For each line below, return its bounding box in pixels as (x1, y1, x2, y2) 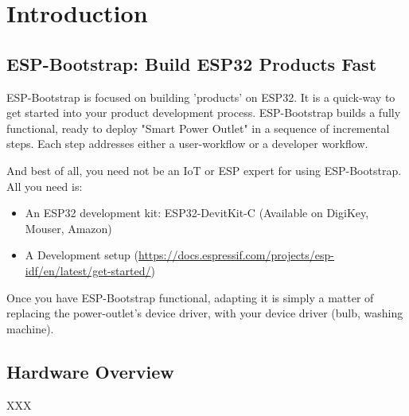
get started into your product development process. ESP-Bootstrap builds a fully (6, 104, 401, 121)
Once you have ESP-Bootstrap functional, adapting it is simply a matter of (6, 289, 374, 305)
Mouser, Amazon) (25, 220, 112, 236)
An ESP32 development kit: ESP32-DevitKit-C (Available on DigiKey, (25, 204, 369, 221)
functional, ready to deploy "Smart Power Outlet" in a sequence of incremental (6, 119, 390, 136)
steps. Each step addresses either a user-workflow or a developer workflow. (6, 135, 368, 152)
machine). (6, 320, 54, 336)
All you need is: (6, 177, 83, 194)
